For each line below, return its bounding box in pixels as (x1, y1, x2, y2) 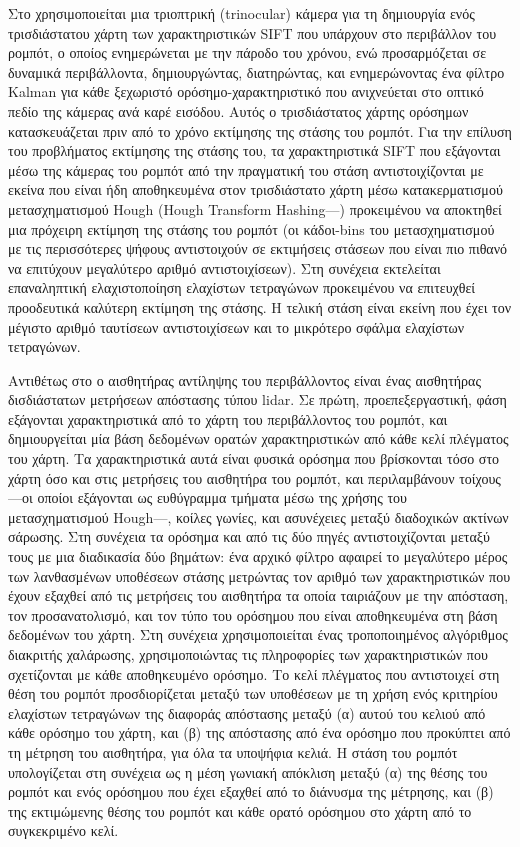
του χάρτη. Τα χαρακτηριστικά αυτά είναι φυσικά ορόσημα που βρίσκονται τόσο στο (8, 448, 500, 469)
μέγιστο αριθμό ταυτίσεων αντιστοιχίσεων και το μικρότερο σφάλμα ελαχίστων (8, 316, 465, 337)
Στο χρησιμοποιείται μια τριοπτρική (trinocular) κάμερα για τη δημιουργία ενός (8, 3, 475, 23)
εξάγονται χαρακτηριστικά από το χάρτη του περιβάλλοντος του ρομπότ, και (8, 408, 448, 429)
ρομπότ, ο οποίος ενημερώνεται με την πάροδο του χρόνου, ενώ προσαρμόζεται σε (8, 42, 487, 63)
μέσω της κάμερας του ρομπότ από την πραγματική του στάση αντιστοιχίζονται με (8, 159, 484, 180)
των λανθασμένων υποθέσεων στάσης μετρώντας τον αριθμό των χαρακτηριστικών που (8, 565, 511, 586)
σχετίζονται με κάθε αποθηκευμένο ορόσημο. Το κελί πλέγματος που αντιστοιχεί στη (8, 663, 500, 684)
